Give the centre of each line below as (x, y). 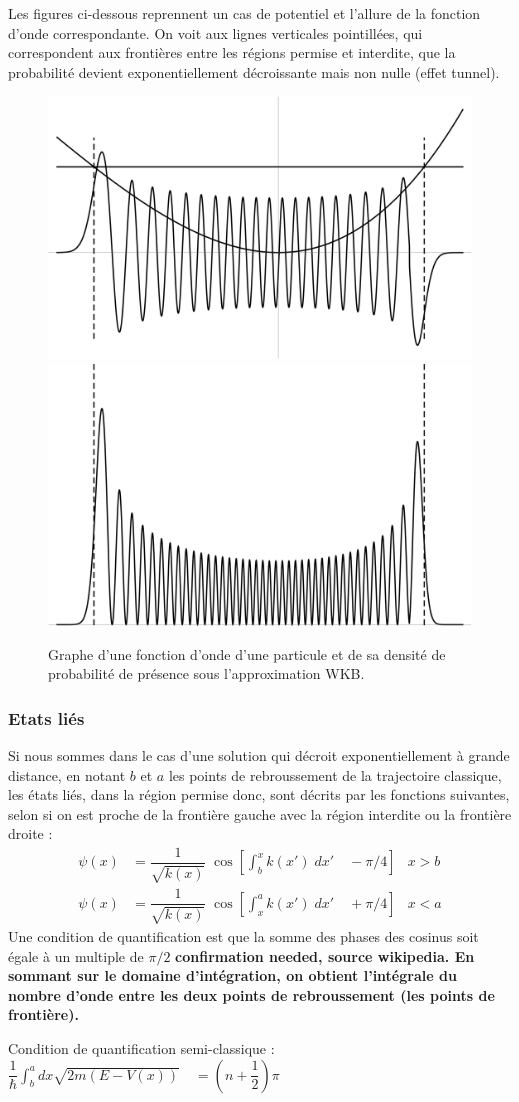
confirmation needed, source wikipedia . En (325, 955)
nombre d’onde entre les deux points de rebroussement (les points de (251, 994)
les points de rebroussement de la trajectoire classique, (335, 774)
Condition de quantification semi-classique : (141, 1047)
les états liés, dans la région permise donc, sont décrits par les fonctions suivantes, (259, 794)
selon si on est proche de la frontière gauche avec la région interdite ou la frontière (260, 813)
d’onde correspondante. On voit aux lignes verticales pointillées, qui (215, 32)
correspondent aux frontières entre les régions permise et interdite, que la (232, 52)
